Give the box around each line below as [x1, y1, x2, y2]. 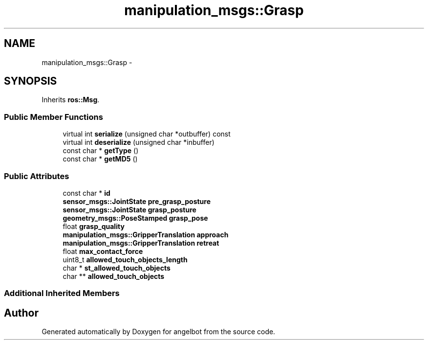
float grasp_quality [63, 222, 125, 230]
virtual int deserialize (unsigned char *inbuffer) [63, 138, 214, 147]
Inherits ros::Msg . [42, 95, 100, 104]
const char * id [63, 188, 110, 197]
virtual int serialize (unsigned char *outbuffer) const [63, 130, 231, 138]
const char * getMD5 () [63, 155, 138, 163]
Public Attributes [4, 171, 69, 181]
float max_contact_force [63, 247, 143, 255]
